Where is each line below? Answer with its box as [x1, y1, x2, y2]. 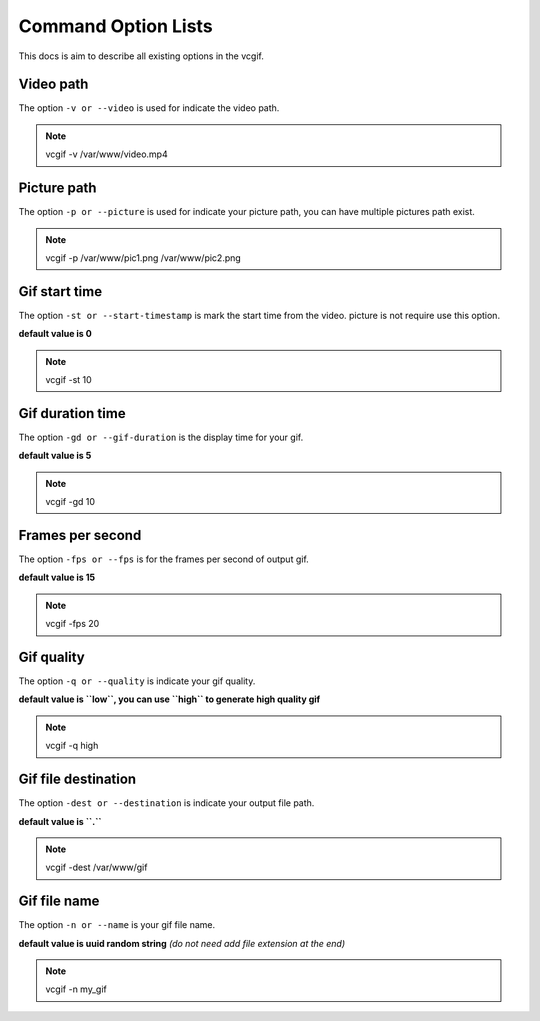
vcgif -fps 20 [45, 618, 100, 630]
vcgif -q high [45, 740, 99, 752]
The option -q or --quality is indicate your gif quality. [18, 675, 256, 687]
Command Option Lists [18, 15, 214, 37]
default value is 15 [18, 571, 95, 584]
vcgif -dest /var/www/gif [45, 861, 148, 874]
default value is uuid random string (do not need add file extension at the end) [18, 937, 346, 949]
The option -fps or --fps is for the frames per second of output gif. [18, 553, 309, 565]
